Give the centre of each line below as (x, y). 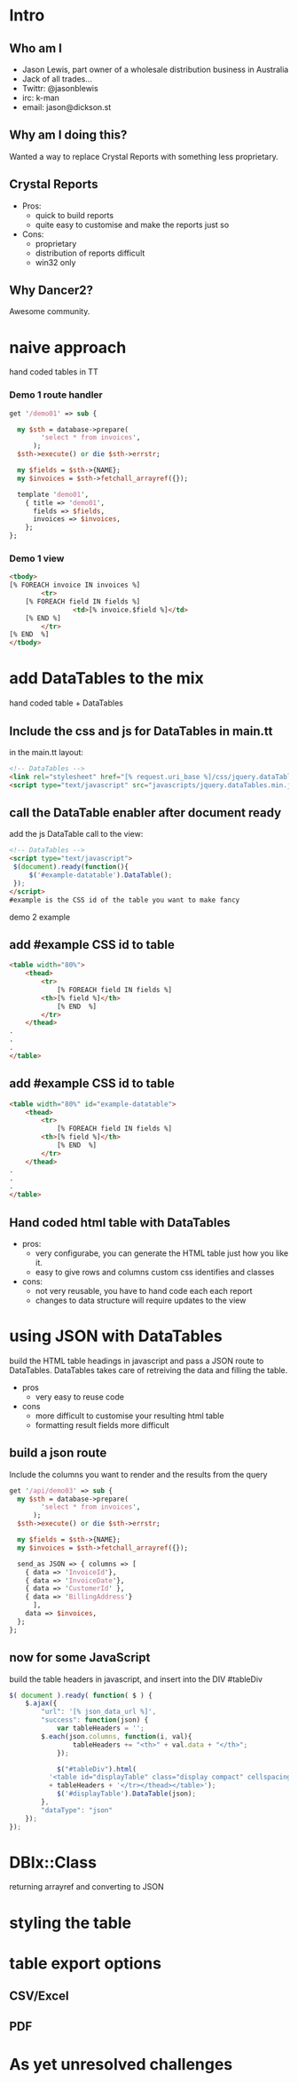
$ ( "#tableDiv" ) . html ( (97, 1769)
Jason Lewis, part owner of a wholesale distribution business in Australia (155, 69)
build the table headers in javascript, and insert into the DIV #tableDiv (136, 1679)
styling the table (71, 1923)
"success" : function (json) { (95, 1720)
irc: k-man (41, 98)
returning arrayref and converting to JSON (86, 1887)
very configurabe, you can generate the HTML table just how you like (162, 1253)
